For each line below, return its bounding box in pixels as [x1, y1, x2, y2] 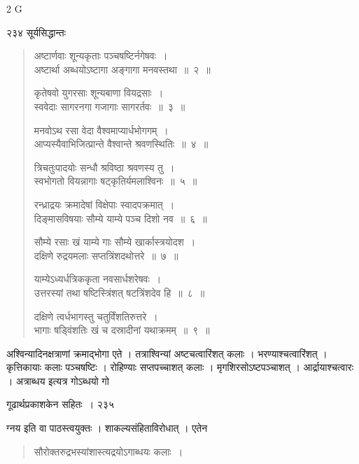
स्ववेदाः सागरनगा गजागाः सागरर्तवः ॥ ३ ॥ [34, 99, 185, 113]
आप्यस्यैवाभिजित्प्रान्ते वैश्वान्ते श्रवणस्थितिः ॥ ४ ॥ [34, 136, 209, 151]
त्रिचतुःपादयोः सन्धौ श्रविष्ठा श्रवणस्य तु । [34, 160, 175, 174]
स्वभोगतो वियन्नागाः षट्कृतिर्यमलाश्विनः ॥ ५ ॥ [34, 174, 197, 188]
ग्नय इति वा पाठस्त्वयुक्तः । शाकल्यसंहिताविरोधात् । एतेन [6, 421, 208, 435]
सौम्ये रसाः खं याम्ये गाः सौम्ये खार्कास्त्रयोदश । [34, 234, 196, 249]
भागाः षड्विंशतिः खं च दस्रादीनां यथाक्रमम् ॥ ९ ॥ [34, 323, 210, 337]
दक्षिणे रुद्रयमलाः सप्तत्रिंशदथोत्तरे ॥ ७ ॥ [34, 248, 178, 262]
